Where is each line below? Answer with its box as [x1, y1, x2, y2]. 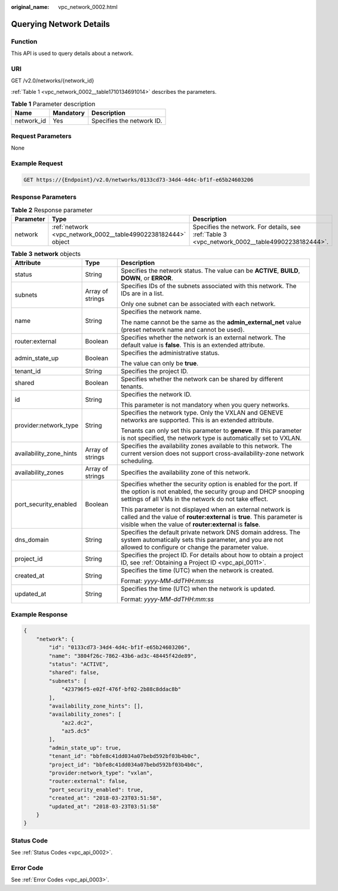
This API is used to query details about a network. [11, 50, 134, 57]
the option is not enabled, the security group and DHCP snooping [120, 487, 305, 496]
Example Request [11, 159, 63, 167]
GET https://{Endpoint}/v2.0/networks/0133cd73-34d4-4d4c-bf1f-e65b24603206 [23, 176, 254, 183]
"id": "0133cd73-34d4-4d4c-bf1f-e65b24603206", [48, 644, 191, 651]
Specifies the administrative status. [120, 349, 220, 357]
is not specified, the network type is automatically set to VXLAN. [120, 434, 302, 443]
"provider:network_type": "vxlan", [48, 770, 153, 777]
